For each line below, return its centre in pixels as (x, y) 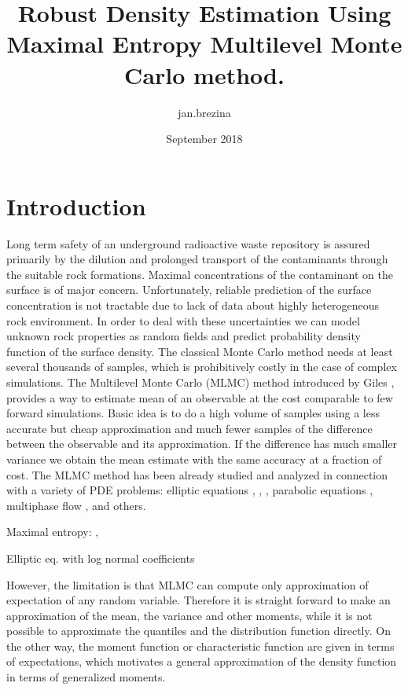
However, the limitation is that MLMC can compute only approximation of (187, 584)
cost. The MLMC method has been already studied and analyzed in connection (197, 474)
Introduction (76, 206)
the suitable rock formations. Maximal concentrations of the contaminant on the (200, 274)
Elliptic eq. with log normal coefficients (101, 558)
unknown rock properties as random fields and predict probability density (184, 336)
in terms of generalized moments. (86, 677)
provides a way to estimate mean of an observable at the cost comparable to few (200, 397)
